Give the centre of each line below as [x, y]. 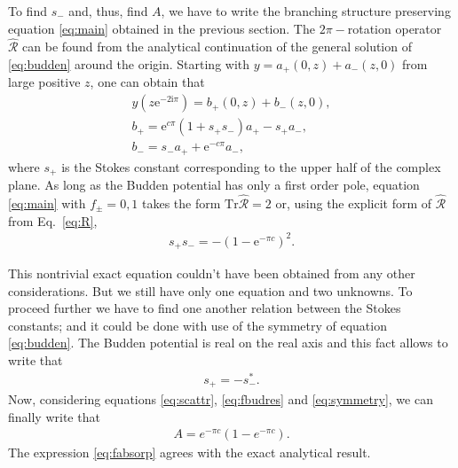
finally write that [54, 416]
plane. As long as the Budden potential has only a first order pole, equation [214, 185]
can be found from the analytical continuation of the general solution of [217, 47]
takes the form [182, 203]
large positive [44, 82]
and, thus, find [108, 11]
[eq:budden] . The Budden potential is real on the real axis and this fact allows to [228, 343]
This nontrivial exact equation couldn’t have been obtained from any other [212, 273]
